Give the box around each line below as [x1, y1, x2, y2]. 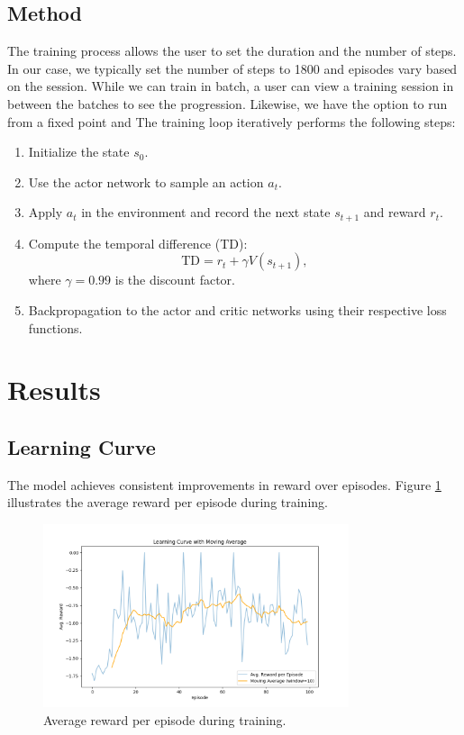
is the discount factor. [114, 270, 235, 289]
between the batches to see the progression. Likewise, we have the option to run [7, 94, 448, 113]
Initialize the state [28, 142, 130, 161]
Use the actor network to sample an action [28, 172, 264, 191]
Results [7, 371, 101, 408]
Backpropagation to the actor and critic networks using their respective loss [28, 301, 447, 319]
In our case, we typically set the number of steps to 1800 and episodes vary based [7, 59, 458, 77]
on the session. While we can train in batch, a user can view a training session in [7, 77, 454, 95]
